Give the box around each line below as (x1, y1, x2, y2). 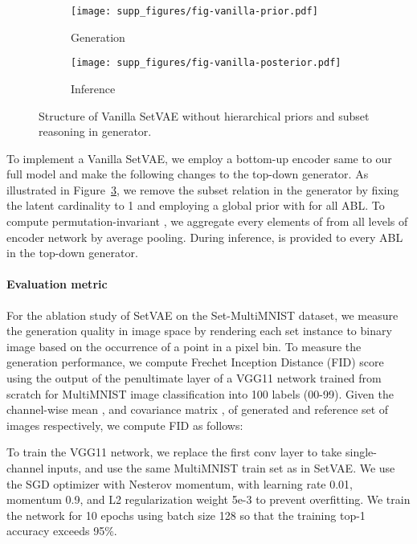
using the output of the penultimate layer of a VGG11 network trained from (6, 370, 382, 387)
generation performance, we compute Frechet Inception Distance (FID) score (6, 354, 384, 370)
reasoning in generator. (39, 123, 152, 140)
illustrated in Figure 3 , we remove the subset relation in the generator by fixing (6, 181, 399, 198)
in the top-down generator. (6, 244, 138, 261)
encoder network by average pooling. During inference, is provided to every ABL (6, 228, 403, 245)
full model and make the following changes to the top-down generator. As (6, 166, 369, 182)
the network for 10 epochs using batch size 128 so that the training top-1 (6, 506, 366, 523)
